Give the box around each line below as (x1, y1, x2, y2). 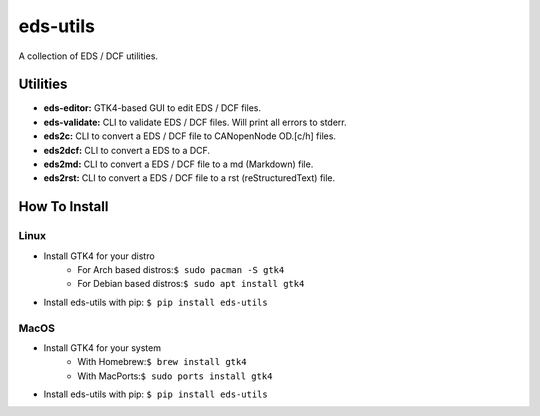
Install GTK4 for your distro (43, 250, 155, 262)
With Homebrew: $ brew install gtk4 (77, 356, 247, 368)
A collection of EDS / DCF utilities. (18, 50, 159, 62)
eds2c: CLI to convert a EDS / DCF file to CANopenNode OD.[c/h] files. (43, 130, 337, 142)
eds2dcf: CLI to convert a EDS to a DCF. (43, 144, 210, 156)
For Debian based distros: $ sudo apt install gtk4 (77, 278, 305, 290)
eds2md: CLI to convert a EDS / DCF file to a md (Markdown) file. (43, 158, 314, 170)
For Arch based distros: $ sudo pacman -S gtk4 (77, 263, 285, 275)
